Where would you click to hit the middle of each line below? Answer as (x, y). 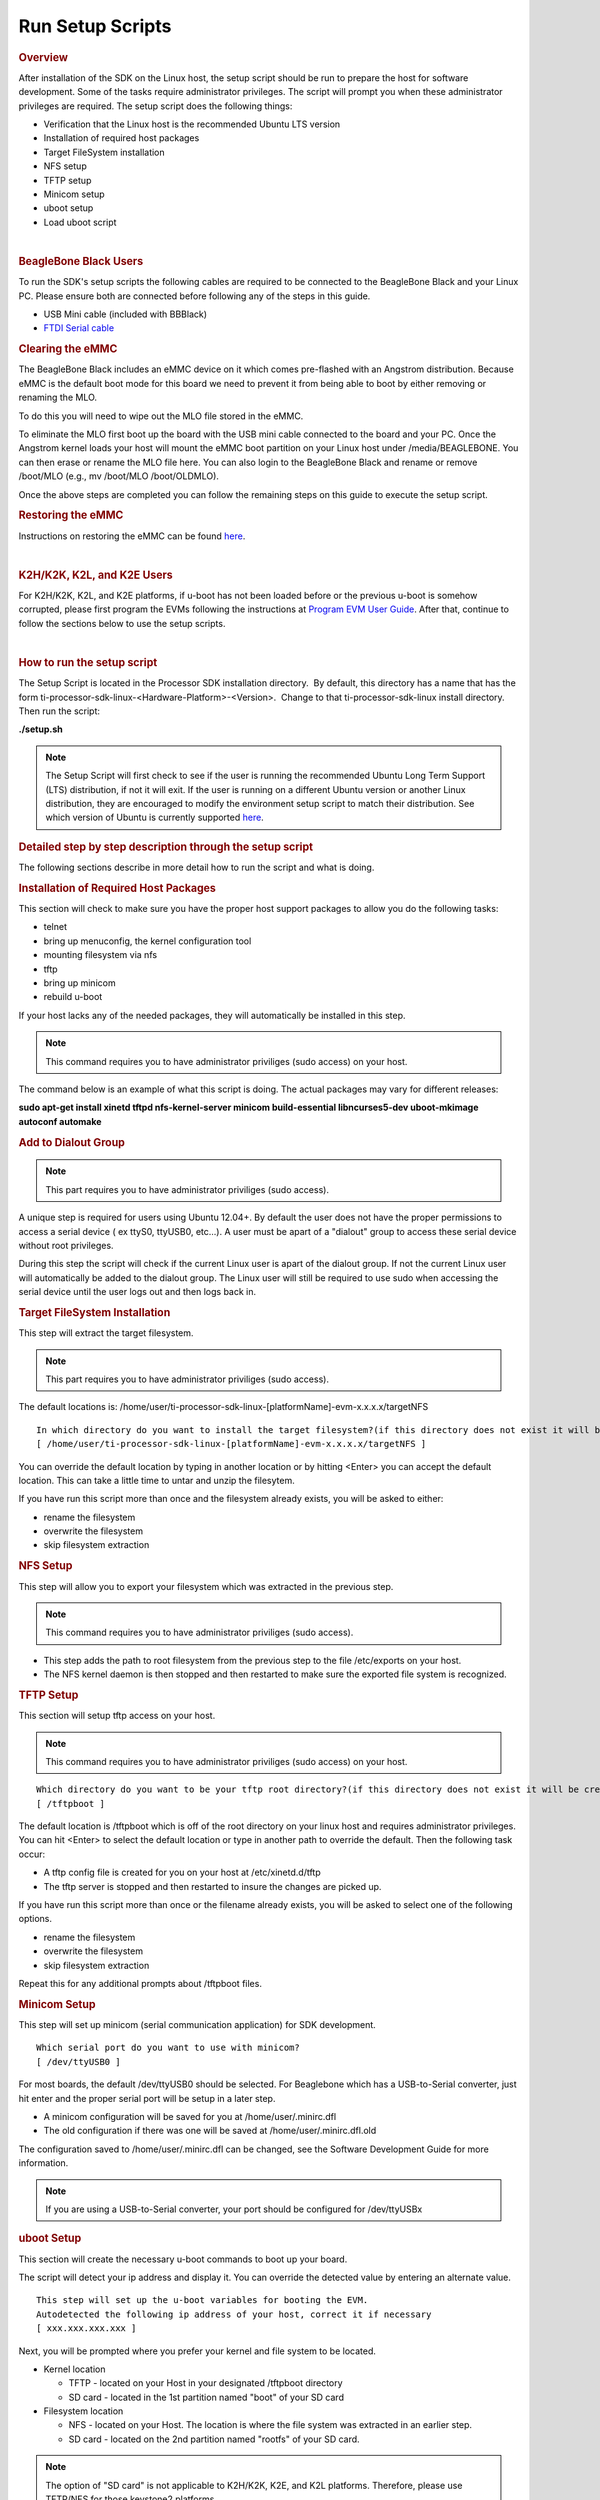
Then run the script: (59, 711)
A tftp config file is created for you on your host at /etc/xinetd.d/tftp (182, 1872)
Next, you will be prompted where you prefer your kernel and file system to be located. (197, 2351)
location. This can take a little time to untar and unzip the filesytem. (156, 1480)
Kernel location (74, 2369)
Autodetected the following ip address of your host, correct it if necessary (234, 2314)
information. (43, 2163)
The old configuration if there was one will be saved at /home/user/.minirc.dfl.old (210, 2131)
